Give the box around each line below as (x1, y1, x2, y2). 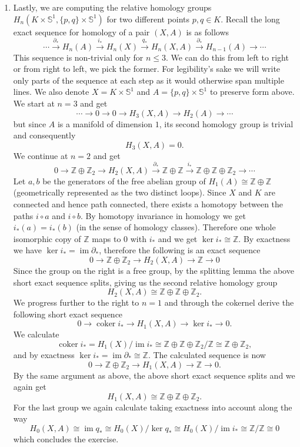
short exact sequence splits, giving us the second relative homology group (13, 276, 278, 288)
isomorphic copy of (13, 232, 81, 244)
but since (13, 117, 46, 130)
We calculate (13, 328, 59, 340)
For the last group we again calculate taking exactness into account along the (13, 400, 292, 413)
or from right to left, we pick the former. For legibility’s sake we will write (13, 62, 281, 75)
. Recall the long (221, 12, 280, 25)
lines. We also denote (13, 85, 89, 98)
